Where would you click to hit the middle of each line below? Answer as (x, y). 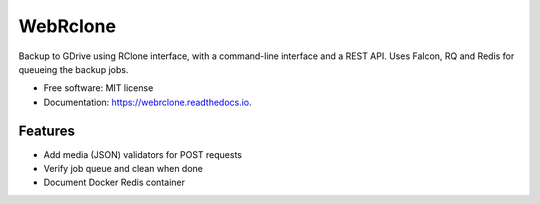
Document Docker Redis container (114, 182)
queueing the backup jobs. (73, 69)
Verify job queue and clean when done (123, 169)
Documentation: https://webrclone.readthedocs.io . (147, 102)
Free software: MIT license (98, 88)
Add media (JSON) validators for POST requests (142, 154)
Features (46, 130)
